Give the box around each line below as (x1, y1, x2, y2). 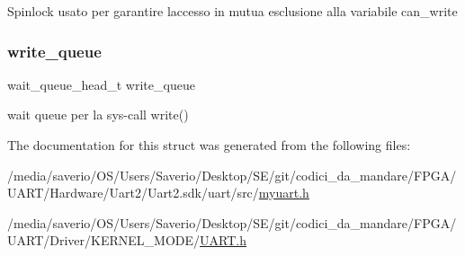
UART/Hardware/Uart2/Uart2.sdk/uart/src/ (7, 183, 259, 202)
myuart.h (258, 183, 309, 202)
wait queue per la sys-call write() (7, 105, 189, 124)
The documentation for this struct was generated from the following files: (7, 136, 411, 154)
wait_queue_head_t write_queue (7, 75, 195, 93)
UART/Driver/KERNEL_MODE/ (7, 231, 201, 250)
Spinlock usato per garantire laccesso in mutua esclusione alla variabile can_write (7, 2, 458, 20)
